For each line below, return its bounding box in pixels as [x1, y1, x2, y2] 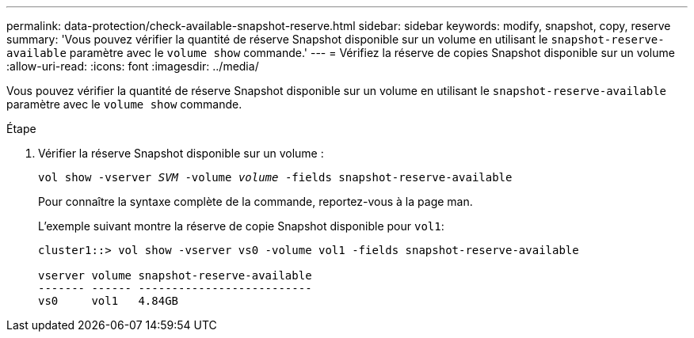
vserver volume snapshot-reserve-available [38, 269, 312, 282]
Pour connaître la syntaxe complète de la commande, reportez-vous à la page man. [38, 195, 473, 208]
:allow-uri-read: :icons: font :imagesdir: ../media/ [6, 59, 259, 73]
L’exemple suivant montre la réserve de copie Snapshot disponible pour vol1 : [38, 219, 444, 233]
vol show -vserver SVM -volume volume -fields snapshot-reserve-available [38, 171, 513, 184]
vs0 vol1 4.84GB [38, 294, 179, 307]
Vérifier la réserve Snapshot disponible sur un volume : [38, 146, 324, 160]
